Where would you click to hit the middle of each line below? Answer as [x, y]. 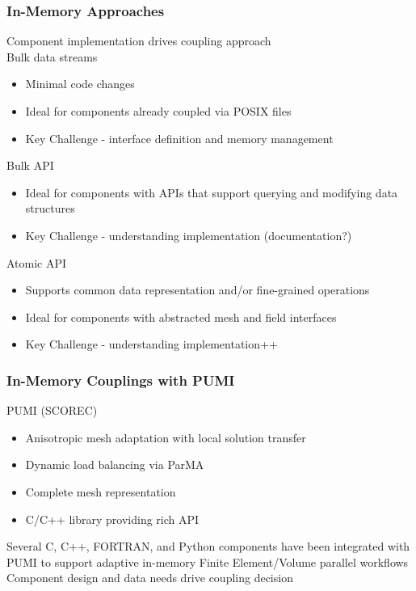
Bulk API [30, 165]
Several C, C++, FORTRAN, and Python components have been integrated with [208, 546]
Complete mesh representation [101, 491]
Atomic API [37, 262]
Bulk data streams [52, 56]
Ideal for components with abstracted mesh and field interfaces [181, 317]
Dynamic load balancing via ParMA [115, 464]
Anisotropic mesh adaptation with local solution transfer [166, 437]
